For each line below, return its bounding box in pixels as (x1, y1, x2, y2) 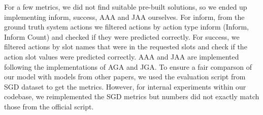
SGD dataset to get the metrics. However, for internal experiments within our (4, 81, 246, 92)
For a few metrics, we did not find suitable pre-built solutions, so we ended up (4, 2, 247, 12)
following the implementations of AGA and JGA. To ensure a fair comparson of (4, 61, 252, 72)
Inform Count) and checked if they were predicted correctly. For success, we (4, 31, 240, 42)
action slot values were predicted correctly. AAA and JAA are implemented (4, 51, 239, 62)
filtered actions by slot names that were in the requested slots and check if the (4, 41, 247, 52)
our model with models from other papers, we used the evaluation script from (4, 71, 246, 82)
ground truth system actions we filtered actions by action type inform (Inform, (4, 21, 249, 32)
